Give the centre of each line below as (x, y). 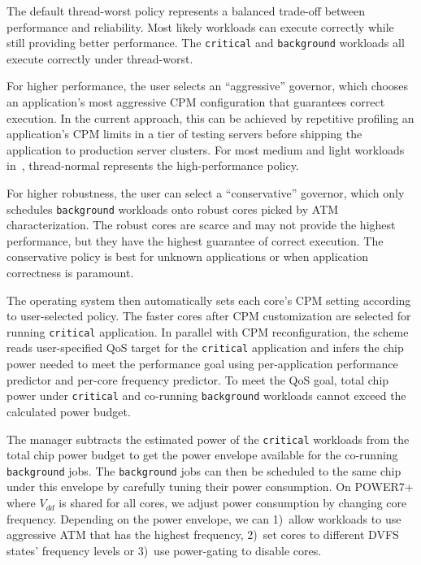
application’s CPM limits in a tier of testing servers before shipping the (184, 134)
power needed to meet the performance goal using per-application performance (202, 364)
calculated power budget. (69, 411)
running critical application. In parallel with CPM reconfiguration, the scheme (208, 331)
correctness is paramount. (70, 273)
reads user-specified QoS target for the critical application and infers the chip (205, 348)
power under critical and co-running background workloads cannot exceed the (206, 395)
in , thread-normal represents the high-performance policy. (153, 165)
